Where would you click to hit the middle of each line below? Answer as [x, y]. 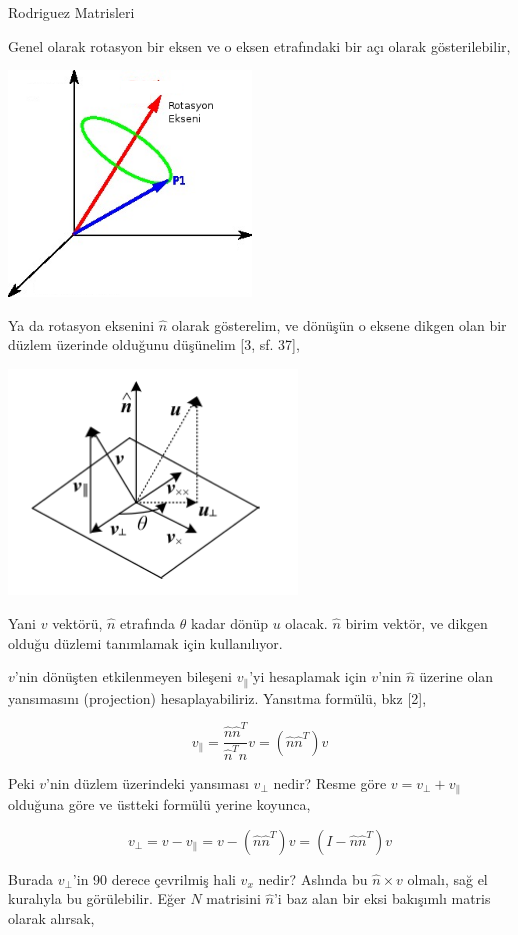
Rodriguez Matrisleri [71, 12]
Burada [30, 878]
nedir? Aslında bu [313, 878]
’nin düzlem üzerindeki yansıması [147, 782]
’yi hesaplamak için [308, 676]
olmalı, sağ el [447, 878]
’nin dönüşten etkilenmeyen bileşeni [123, 676]
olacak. [306, 623]
